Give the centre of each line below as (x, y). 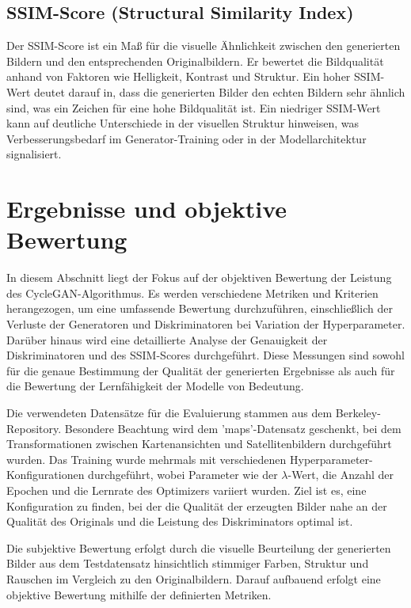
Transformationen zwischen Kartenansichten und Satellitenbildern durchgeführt (199, 444)
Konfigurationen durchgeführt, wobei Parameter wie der (142, 475)
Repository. (34, 428)
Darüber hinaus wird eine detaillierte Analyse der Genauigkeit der (167, 339)
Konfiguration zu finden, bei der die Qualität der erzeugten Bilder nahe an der (197, 505)
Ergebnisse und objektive (147, 209)
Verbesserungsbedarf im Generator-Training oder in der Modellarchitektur (186, 138)
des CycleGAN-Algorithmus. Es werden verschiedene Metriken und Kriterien (192, 293)
